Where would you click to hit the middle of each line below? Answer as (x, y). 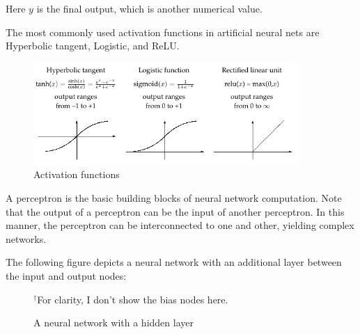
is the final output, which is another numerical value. (149, 8)
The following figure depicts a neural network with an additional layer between (174, 262)
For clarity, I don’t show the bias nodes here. (133, 299)
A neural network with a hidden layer (114, 323)
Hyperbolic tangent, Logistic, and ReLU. (93, 46)
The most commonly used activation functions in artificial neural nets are (163, 32)
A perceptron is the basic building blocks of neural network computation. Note (174, 198)
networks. (26, 238)
